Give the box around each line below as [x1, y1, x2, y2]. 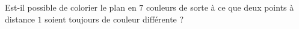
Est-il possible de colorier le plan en [5, 1, 137, 13]
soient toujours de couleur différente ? [45, 12, 184, 25]
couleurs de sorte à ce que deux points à [146, 1, 294, 13]
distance [5, 12, 35, 25]
